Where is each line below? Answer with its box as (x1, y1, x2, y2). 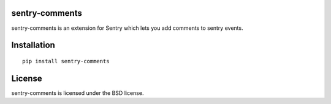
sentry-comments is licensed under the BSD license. (11, 89, 144, 97)
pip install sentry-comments (22, 58, 110, 64)
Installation (11, 40, 55, 50)
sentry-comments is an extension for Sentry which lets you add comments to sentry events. (11, 24, 243, 32)
